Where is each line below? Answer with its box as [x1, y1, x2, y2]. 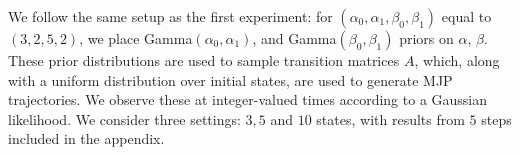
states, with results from [316, 108, 465, 129]
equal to [441, 6, 492, 26]
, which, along [414, 50, 500, 70]
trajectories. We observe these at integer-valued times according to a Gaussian [8, 89, 488, 110]
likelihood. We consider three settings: [8, 108, 241, 129]
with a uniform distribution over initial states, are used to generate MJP [8, 69, 453, 90]
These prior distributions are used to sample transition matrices [8, 50, 400, 70]
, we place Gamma [79, 28, 193, 48]
